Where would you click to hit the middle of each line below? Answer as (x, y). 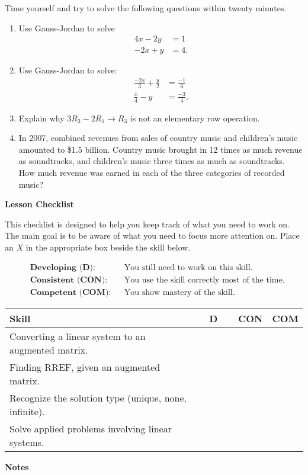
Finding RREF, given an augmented (85, 367)
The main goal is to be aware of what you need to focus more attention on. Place (152, 235)
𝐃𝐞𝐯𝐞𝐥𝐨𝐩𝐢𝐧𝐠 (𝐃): (62, 267)
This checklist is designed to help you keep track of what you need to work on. (147, 224)
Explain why (41, 118)
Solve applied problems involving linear (91, 428)
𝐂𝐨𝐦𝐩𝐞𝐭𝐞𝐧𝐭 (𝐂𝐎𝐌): (70, 292)
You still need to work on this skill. (188, 267)
